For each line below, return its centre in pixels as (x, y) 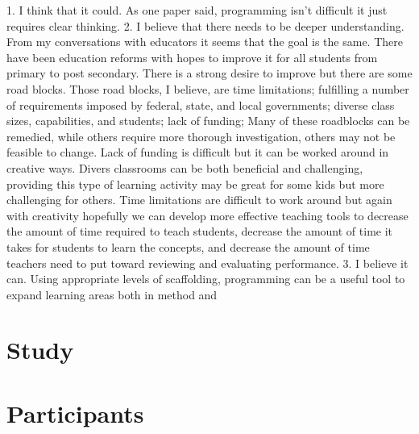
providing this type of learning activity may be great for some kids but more (195, 184)
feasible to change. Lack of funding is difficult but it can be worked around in (198, 152)
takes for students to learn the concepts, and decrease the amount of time (188, 246)
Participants (75, 413)
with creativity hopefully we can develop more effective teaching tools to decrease (207, 215)
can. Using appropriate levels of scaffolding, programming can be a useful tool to (206, 279)
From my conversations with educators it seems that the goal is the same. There (205, 42)
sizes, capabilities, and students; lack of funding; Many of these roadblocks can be (208, 121)
